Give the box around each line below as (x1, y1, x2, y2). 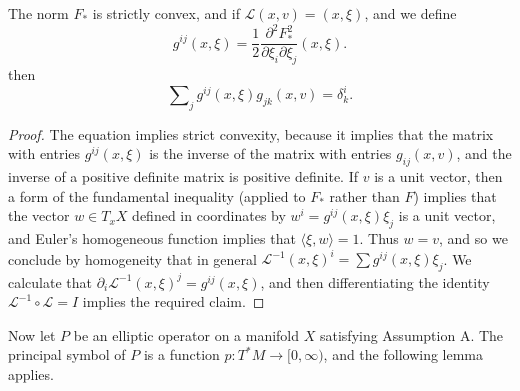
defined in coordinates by (132, 205, 286, 226)
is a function (143, 344, 220, 365)
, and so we (439, 228, 508, 249)
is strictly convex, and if (92, 3, 240, 23)
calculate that (8, 271, 92, 292)
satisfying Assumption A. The (319, 324, 504, 345)
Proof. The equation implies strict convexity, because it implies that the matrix (8, 123, 494, 144)
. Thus (359, 228, 399, 249)
